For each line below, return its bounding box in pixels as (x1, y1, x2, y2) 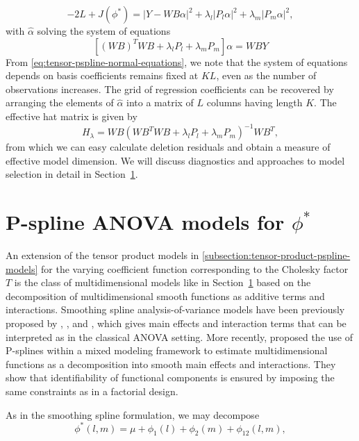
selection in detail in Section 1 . (6, 167, 138, 181)
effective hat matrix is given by (6, 108, 137, 123)
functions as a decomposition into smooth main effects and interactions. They (6, 356, 336, 371)
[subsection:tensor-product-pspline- (202, 247, 351, 262)
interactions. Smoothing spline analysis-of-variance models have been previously (6, 302, 345, 317)
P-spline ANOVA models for (6, 208, 285, 236)
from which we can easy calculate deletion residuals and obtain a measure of (6, 140, 331, 154)
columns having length (206, 95, 303, 110)
